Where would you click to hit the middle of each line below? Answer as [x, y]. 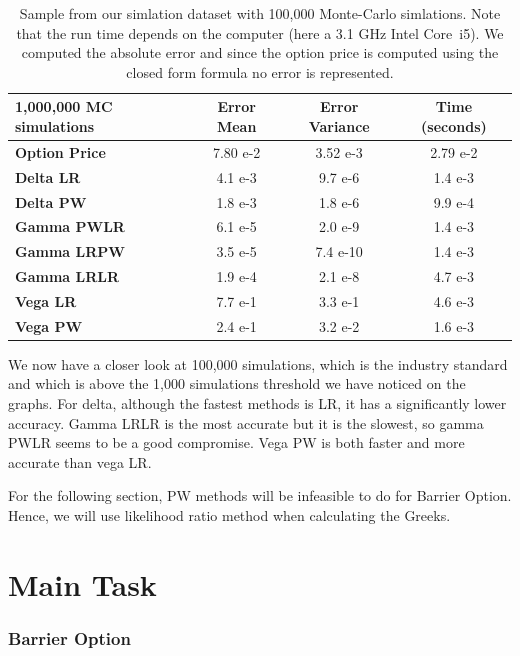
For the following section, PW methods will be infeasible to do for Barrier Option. [260, 495]
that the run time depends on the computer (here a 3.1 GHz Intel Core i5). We [260, 32]
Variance [339, 125]
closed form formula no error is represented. [260, 71]
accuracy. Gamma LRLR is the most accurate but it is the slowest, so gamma [246, 422]
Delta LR [48, 176]
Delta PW [51, 201]
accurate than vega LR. [80, 461]
